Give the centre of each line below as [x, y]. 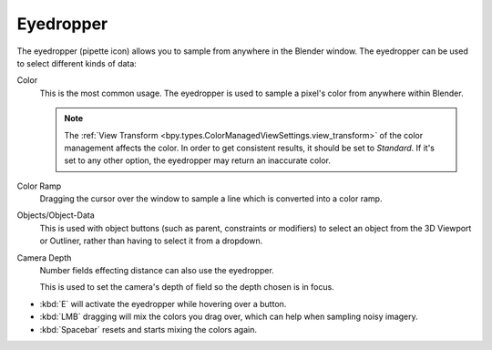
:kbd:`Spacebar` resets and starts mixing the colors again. [148, 329]
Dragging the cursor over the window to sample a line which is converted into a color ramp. [211, 199]
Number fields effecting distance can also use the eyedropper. [157, 271]
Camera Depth [44, 257]
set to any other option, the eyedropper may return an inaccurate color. [198, 160]
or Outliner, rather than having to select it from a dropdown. [151, 241]
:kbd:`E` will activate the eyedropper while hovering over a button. [163, 304]
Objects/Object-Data [56, 215]
